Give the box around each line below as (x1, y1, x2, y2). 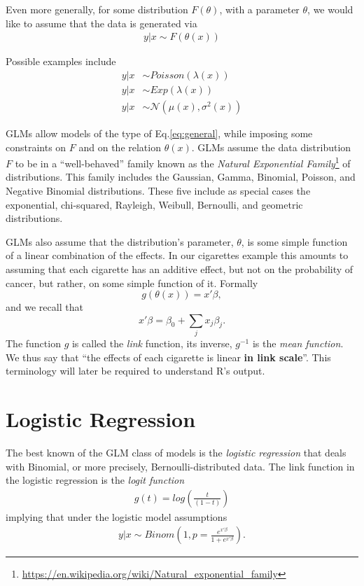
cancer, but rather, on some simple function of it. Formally (6, 275, 258, 290)
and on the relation (78, 139, 161, 154)
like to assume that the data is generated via (6, 15, 197, 30)
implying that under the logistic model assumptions (6, 509, 227, 524)
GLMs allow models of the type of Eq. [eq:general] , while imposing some (6, 125, 313, 140)
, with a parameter (219, 2, 300, 16)
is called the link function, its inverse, (71, 336, 232, 351)
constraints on (6, 139, 66, 154)
